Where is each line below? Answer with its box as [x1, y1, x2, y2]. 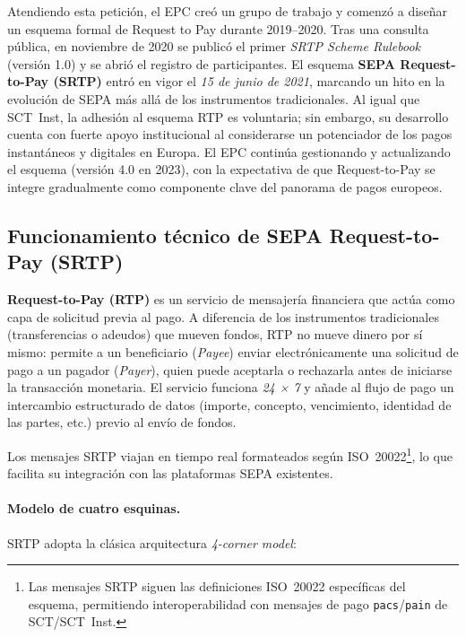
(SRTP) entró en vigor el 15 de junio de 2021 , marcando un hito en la [53, 72, 445, 91]
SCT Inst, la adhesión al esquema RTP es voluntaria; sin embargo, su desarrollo [7, 107, 449, 126]
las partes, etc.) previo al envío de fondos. [7, 413, 237, 432]
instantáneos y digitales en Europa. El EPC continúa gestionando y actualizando [7, 142, 451, 161]
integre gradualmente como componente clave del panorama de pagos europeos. [7, 177, 443, 196]
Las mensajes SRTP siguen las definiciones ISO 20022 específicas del [28, 577, 406, 596]
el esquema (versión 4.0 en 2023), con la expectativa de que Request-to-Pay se [7, 160, 436, 179]
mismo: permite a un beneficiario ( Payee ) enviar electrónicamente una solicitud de [7, 342, 459, 361]
